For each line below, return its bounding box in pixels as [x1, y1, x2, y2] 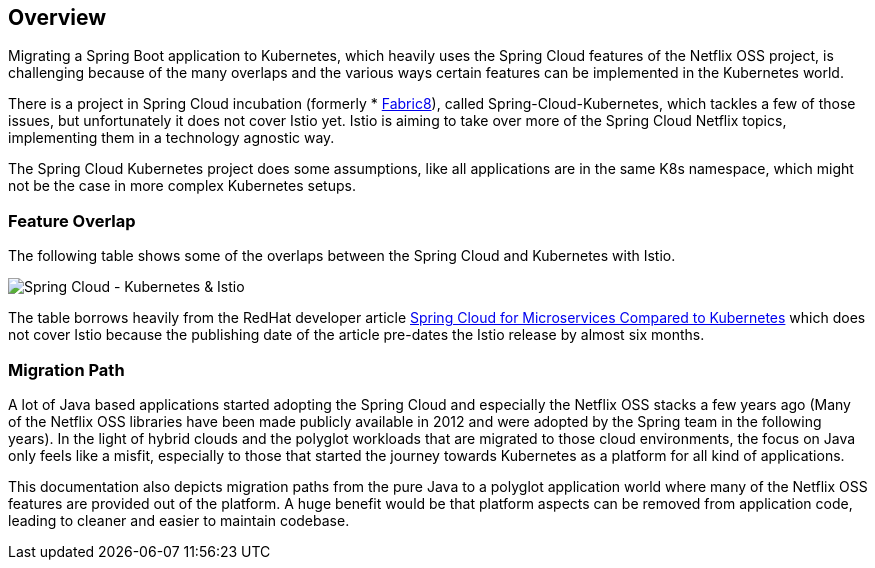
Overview [8, 5, 107, 30]
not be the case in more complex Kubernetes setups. [8, 177, 356, 195]
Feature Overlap [8, 210, 136, 231]
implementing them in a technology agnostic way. [8, 129, 335, 147]
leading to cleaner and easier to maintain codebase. [8, 511, 350, 529]
